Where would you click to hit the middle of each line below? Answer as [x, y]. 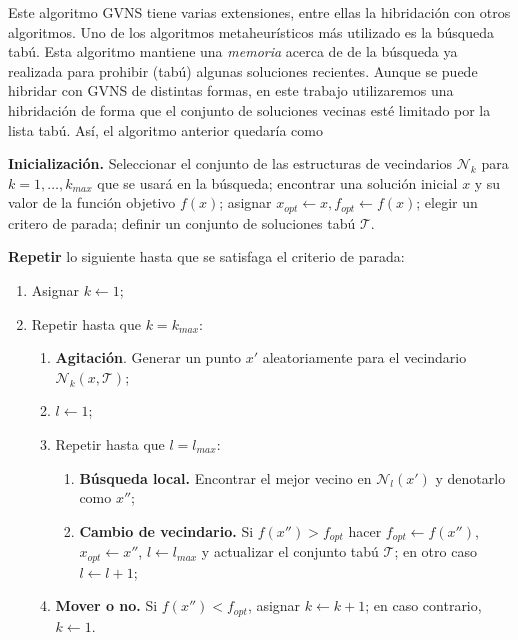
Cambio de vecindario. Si [166, 530]
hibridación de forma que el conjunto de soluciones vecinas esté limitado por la [249, 109]
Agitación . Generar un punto [148, 357]
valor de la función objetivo [92, 202]
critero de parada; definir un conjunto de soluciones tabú [182, 222]
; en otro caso [435, 551]
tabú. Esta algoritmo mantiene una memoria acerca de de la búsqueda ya [233, 51]
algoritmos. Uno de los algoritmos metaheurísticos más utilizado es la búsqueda [251, 31]
